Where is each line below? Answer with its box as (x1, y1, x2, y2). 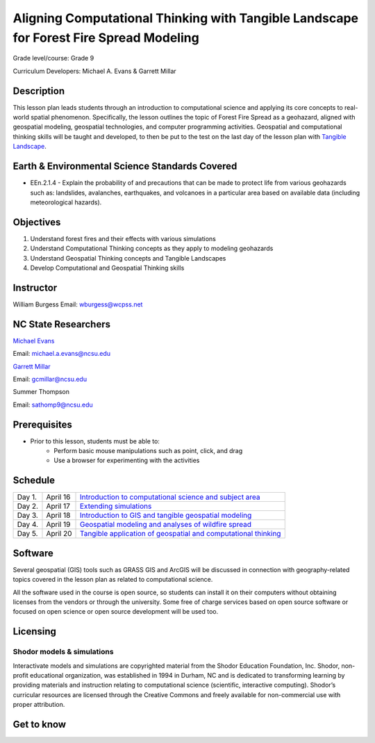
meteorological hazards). (30, 198, 102, 206)
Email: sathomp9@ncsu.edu (12, 400, 93, 409)
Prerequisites (12, 418, 72, 430)
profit (12, 671, 29, 679)
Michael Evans (12, 336, 55, 345)
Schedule (12, 475, 56, 487)
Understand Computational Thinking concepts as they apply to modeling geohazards (30, 244, 274, 253)
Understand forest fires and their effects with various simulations (30, 234, 217, 243)
